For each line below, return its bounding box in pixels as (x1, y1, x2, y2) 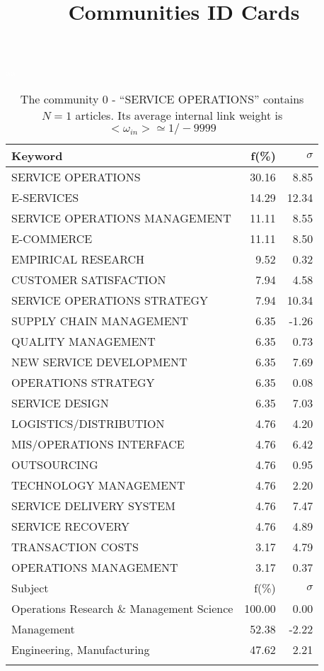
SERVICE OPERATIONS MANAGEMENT (11, 209, 231, 226)
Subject (11, 579, 49, 596)
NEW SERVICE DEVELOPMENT (11, 353, 187, 370)
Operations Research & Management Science (11, 599, 233, 616)
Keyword (11, 147, 63, 164)
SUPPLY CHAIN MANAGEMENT (11, 312, 189, 329)
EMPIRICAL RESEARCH (11, 250, 145, 267)
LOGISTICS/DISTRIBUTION (11, 415, 165, 432)
